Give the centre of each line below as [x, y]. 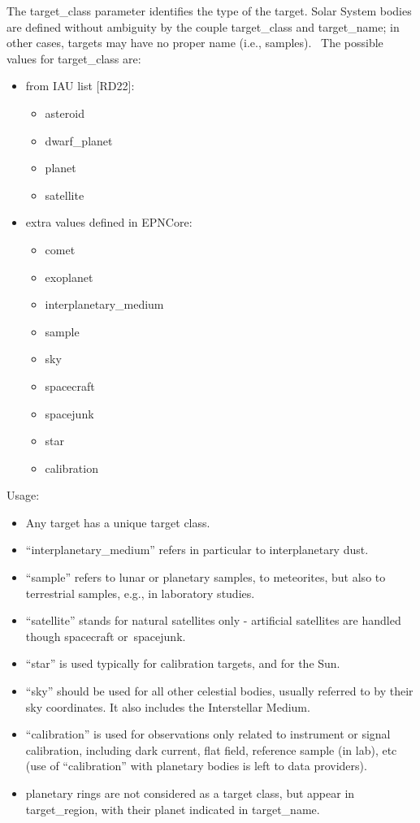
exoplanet [69, 277]
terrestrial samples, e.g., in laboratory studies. [140, 593]
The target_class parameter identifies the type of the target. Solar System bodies [209, 11]
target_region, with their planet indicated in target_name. [173, 809]
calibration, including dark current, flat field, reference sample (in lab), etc [211, 749]
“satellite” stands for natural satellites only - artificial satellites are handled [213, 620]
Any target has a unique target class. [118, 522]
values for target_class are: [74, 58]
